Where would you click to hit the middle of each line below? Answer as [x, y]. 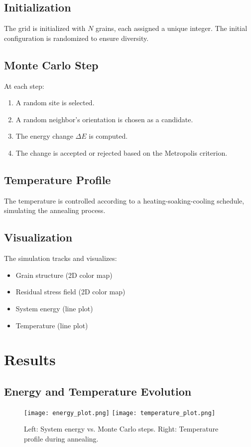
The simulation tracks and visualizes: [61, 258]
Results [30, 359]
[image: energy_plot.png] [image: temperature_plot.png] [120, 413]
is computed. [108, 136]
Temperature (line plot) [52, 325]
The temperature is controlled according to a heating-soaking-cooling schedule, [124, 200]
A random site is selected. [55, 103]
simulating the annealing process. [55, 210]
